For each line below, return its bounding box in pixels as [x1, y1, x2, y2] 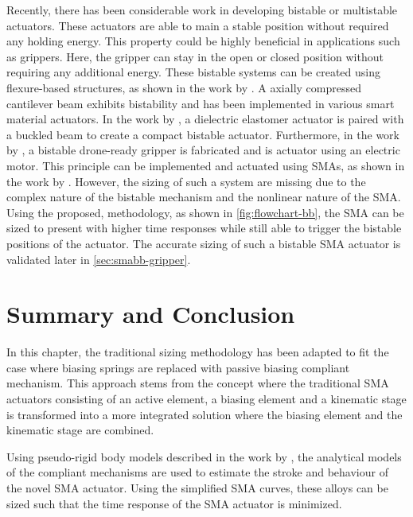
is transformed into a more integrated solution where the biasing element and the [6, 406, 403, 422]
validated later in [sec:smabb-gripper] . [6, 251, 191, 267]
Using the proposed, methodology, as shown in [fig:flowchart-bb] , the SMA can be [6, 204, 404, 220]
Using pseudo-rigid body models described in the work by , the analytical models [6, 448, 402, 465]
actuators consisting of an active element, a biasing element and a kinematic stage [6, 391, 407, 406]
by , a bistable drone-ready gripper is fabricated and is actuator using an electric [6, 142, 400, 158]
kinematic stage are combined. [6, 422, 154, 438]
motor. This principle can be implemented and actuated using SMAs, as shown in [6, 157, 405, 173]
